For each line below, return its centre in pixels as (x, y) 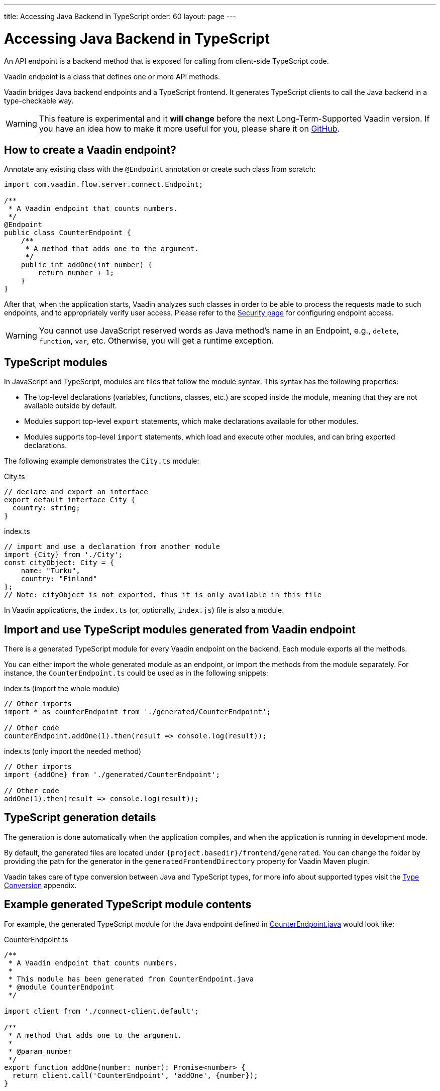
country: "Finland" (59, 579)
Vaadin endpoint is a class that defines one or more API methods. (112, 76)
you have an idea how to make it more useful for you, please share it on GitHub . (189, 128)
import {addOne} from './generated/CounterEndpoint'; (112, 775)
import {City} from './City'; (64, 555)
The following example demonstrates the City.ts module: (102, 461)
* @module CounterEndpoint (61, 987)
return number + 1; (76, 273)
